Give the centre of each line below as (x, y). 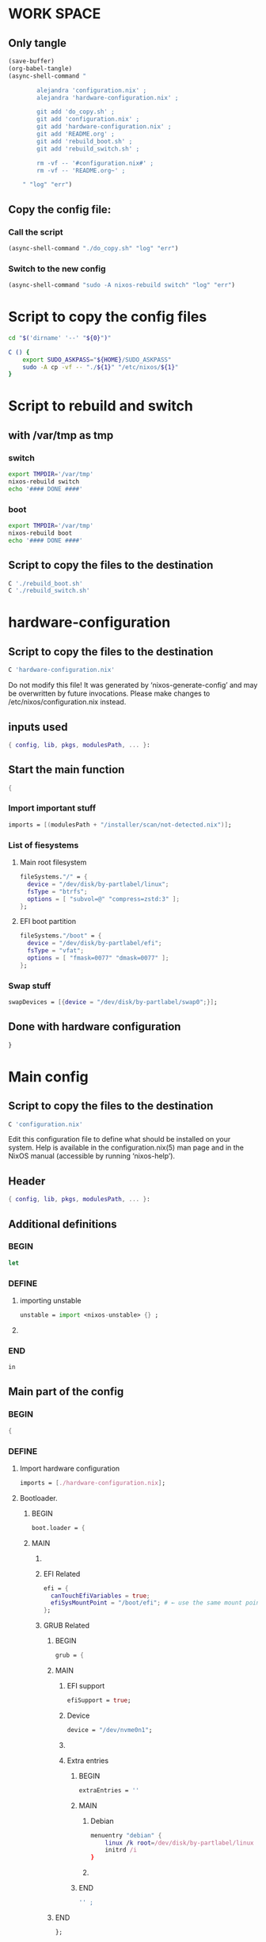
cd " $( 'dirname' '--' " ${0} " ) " (60, 338)
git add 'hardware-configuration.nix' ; (104, 127)
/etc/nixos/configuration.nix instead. (67, 702)
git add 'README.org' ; (76, 134)
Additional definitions (63, 1224)
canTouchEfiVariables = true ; (100, 1596)
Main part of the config (66, 1392)
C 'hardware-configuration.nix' (61, 670)
